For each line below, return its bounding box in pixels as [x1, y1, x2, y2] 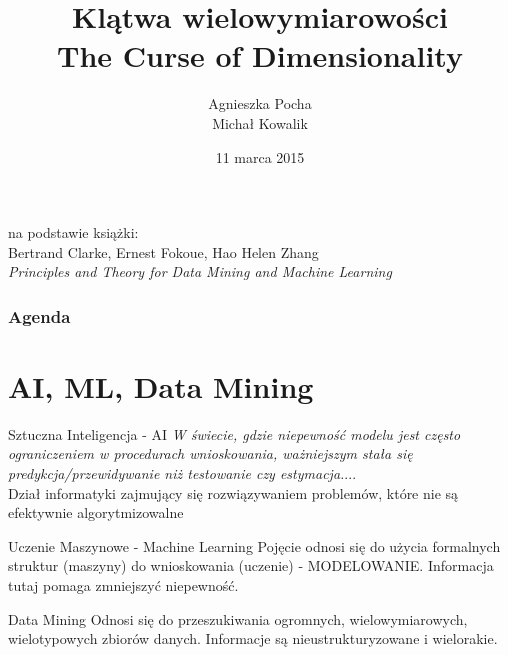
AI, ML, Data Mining [8, 365, 314, 406]
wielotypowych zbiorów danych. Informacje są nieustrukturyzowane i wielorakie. [8, 628, 498, 649]
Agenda [8, 303, 71, 328]
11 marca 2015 [215, 146, 305, 167]
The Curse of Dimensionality [57, 35, 463, 76]
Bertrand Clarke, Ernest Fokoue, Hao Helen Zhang [8, 241, 319, 262]
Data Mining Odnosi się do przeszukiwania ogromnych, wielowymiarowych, [8, 608, 468, 629]
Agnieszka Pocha [208, 93, 312, 114]
